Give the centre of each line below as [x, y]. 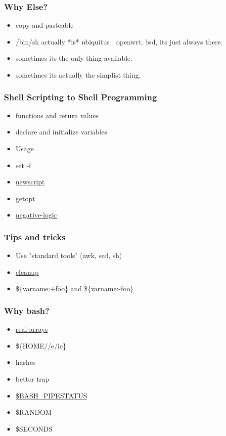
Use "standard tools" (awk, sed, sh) [69, 255]
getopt [25, 198]
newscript [30, 182]
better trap [32, 378]
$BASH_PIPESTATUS [51, 395]
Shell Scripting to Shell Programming [81, 97]
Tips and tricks [35, 237]
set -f [23, 165]
